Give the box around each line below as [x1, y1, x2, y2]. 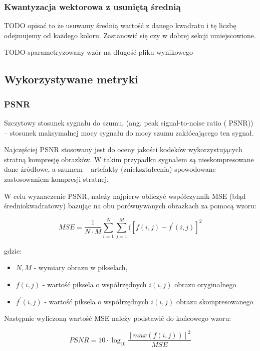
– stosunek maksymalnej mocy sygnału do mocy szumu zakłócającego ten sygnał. [4, 127, 254, 138]
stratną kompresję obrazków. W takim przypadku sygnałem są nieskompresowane [4, 154, 254, 164]
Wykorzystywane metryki [4, 71, 139, 87]
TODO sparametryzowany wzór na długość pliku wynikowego [4, 47, 193, 57]
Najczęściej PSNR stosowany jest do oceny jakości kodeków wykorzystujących [4, 144, 242, 155]
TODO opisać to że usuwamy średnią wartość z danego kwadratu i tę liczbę [4, 20, 236, 31]
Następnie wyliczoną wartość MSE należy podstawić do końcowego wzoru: [4, 313, 231, 323]
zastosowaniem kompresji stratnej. [4, 173, 109, 184]
